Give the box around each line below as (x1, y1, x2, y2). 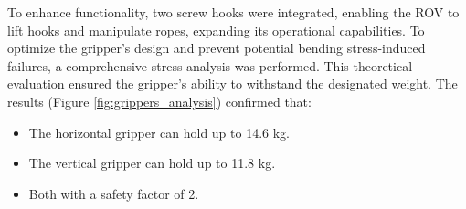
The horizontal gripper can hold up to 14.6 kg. (28, 122, 291, 141)
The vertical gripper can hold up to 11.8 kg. (28, 153, 276, 172)
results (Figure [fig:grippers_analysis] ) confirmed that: (7, 91, 312, 110)
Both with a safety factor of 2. (28, 183, 199, 203)
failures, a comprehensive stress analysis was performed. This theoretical (7, 56, 413, 75)
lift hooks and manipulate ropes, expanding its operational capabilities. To (7, 20, 425, 39)
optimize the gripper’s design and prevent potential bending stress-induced (7, 38, 426, 57)
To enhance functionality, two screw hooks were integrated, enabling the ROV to (7, 3, 460, 21)
